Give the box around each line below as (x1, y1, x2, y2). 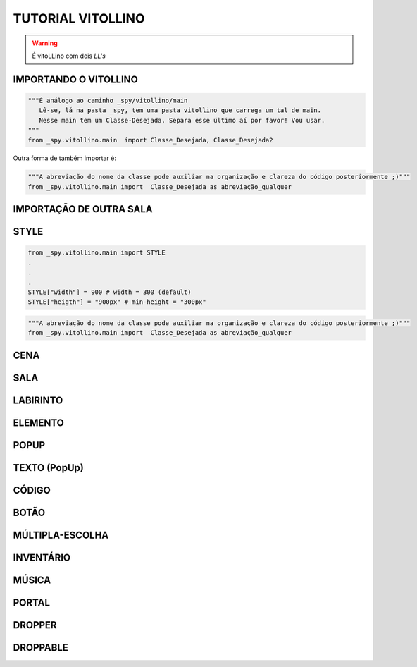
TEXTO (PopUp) (13, 462, 84, 474)
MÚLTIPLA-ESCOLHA (13, 529, 109, 541)
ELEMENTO (13, 417, 65, 429)
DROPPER (13, 619, 57, 631)
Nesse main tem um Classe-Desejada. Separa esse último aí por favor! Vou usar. (39, 116, 325, 124)
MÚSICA (13, 574, 51, 586)
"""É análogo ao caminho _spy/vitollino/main (27, 96, 188, 104)
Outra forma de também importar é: (13, 154, 116, 162)
